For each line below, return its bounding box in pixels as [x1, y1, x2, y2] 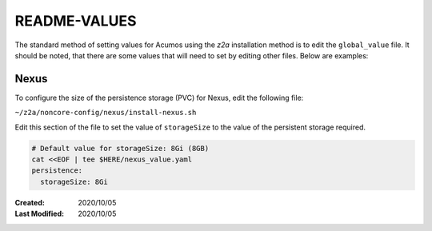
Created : [14, 197, 46, 207]
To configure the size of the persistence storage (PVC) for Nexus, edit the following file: [14, 93, 304, 102]
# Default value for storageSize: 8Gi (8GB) [31, 144, 210, 153]
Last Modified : [14, 209, 64, 219]
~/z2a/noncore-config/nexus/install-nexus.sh [14, 108, 197, 117]
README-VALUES [14, 12, 137, 30]
